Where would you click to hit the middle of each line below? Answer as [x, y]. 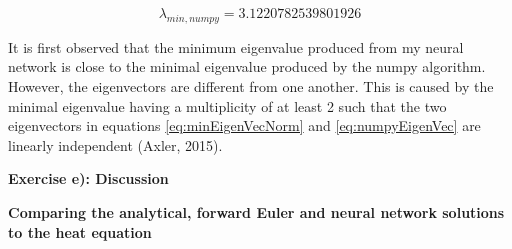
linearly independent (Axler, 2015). [115, 144]
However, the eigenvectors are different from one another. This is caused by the [251, 85]
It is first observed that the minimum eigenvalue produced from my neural [236, 46]
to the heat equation [80, 231]
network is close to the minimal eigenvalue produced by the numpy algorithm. [247, 66]
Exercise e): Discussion [88, 178]
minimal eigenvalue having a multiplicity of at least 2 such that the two [227, 105]
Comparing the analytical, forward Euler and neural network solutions [256, 211]
